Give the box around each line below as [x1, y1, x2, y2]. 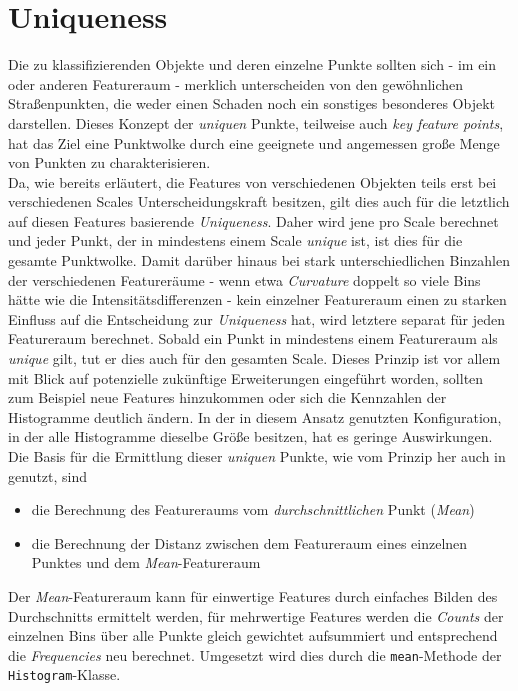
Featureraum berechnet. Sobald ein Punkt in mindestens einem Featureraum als [8, 328, 498, 349]
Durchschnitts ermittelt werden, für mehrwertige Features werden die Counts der [8, 605, 504, 626]
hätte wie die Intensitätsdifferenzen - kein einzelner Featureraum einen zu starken [8, 289, 507, 310]
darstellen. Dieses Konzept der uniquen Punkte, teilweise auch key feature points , [8, 112, 504, 133]
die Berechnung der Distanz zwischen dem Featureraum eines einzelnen [31, 532, 468, 553]
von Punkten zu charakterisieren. [8, 152, 211, 173]
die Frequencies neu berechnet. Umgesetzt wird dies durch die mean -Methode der [8, 644, 502, 665]
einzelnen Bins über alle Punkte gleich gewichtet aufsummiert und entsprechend [8, 625, 498, 646]
